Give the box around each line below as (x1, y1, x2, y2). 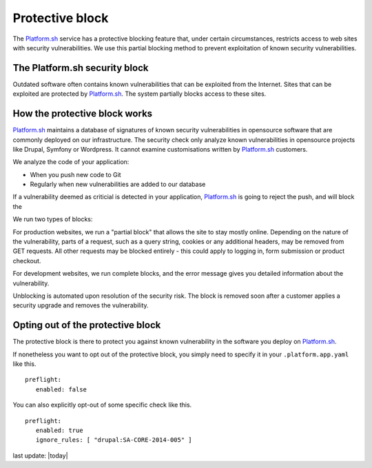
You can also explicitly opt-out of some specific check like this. (12, 400, 192, 409)
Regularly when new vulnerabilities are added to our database (30, 180, 206, 189)
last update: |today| (12, 451, 68, 460)
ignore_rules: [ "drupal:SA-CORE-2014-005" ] (35, 436, 192, 444)
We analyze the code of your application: (12, 158, 130, 166)
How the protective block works (12, 108, 153, 120)
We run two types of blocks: (12, 215, 93, 223)
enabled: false (35, 385, 87, 393)
